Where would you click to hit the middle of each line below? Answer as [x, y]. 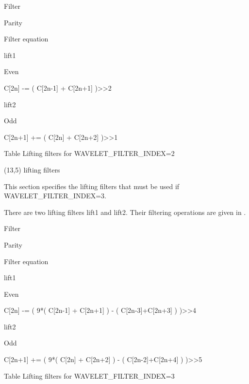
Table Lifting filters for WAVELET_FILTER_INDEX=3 [89, 375]
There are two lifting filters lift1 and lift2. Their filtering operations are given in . [125, 212]
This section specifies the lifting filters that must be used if [92, 186]
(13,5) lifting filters [32, 169]
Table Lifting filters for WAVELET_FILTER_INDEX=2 [89, 153]
